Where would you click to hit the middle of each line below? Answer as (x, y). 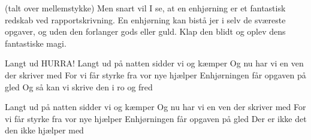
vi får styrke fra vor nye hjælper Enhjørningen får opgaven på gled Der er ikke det (156, 118)
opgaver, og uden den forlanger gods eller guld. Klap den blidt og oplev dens (145, 31)
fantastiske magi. (36, 43)
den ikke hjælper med (44, 130)
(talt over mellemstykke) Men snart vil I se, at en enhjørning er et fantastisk (145, 8)
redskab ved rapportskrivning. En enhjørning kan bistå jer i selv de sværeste (145, 19)
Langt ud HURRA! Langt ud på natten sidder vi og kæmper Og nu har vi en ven (154, 63)
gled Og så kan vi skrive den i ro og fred (79, 86)
